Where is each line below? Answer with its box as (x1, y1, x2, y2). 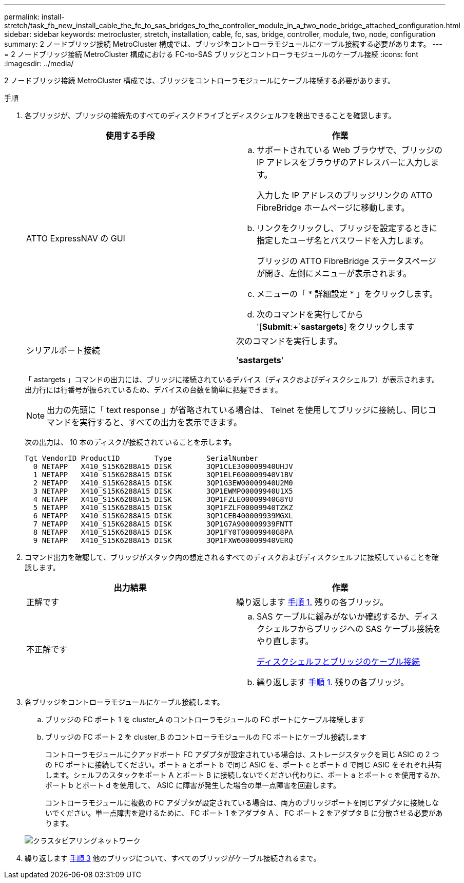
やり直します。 (257, 636, 314, 646)
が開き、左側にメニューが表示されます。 (257, 268, 412, 278)
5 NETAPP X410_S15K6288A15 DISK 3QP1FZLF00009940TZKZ (33, 503, 293, 512)
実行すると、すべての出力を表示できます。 (80, 417, 242, 427)
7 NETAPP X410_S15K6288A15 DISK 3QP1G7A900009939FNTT (33, 520, 293, 528)
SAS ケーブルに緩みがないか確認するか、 (257, 611, 414, 622)
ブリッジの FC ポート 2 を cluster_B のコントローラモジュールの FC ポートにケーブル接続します (45, 732, 367, 741)
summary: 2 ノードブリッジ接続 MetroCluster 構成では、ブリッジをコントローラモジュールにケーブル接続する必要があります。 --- (4, 40, 442, 48)
